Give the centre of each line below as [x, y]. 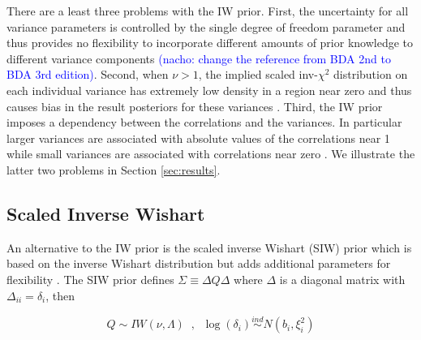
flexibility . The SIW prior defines [90, 279]
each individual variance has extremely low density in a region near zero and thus [209, 90]
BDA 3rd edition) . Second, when [88, 74]
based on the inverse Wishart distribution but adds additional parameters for [199, 263]
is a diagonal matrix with [342, 279]
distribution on [371, 74]
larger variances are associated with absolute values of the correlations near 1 [198, 138]
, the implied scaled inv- [258, 74]
